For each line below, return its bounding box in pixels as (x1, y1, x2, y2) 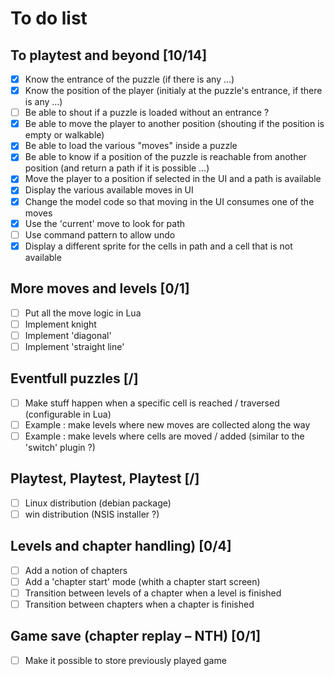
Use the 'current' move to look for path (24, 217, 186, 229)
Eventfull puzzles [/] (10, 370, 139, 387)
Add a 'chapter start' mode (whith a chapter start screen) (24, 575, 261, 587)
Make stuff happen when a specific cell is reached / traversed (24, 397, 280, 409)
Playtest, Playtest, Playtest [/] (10, 470, 200, 487)
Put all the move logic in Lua (24, 307, 142, 319)
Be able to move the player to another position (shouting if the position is (24, 118, 325, 130)
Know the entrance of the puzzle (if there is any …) (24, 73, 235, 85)
